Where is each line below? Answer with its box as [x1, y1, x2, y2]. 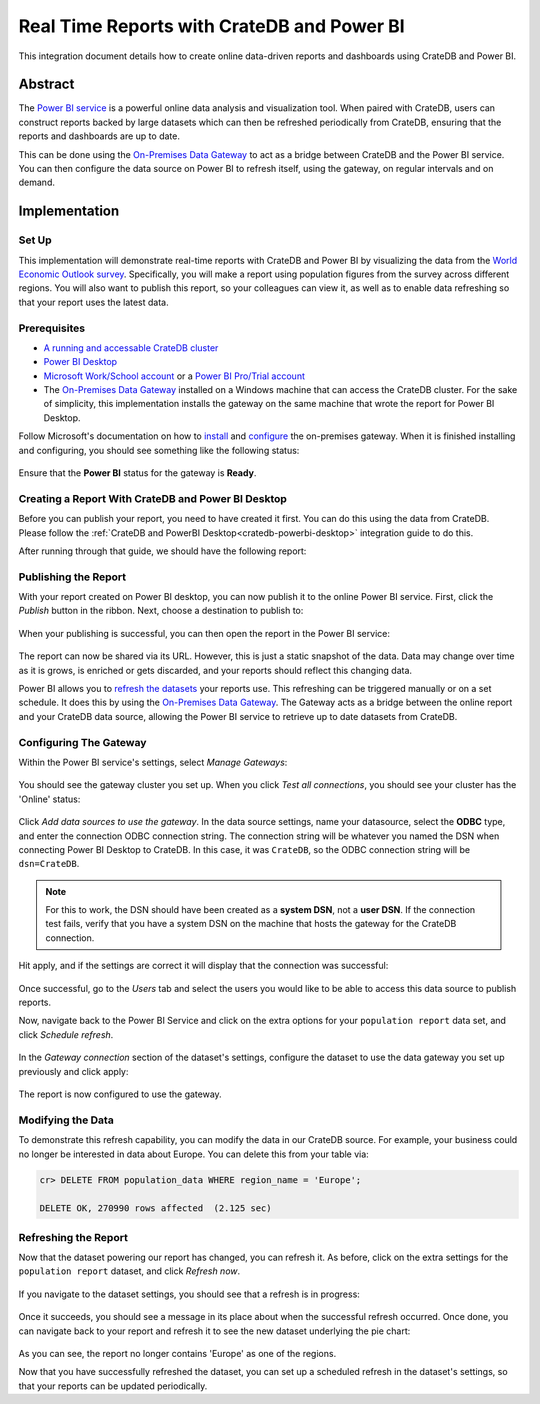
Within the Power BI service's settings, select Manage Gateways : [18, 756, 288, 768]
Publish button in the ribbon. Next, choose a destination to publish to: [18, 605, 304, 617]
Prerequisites [18, 321, 85, 335]
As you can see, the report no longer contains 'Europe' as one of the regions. [18, 1347, 337, 1359]
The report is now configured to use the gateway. [18, 1088, 222, 1100]
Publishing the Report [18, 570, 127, 584]
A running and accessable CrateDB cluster [43, 341, 219, 354]
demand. [18, 176, 55, 189]
